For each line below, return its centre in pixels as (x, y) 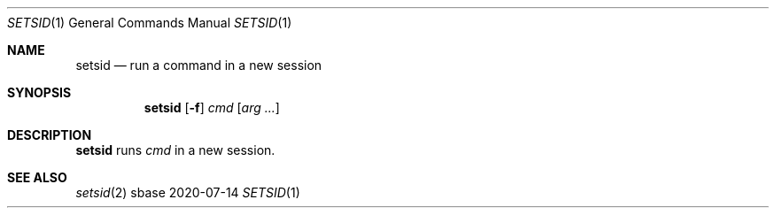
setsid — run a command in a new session (199, 65)
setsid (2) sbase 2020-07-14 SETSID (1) (188, 192)
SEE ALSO (37, 177)
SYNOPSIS (39, 92)
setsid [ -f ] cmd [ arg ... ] (212, 107)
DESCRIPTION (50, 135)
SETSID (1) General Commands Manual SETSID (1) (150, 23)
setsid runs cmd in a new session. (175, 150)
